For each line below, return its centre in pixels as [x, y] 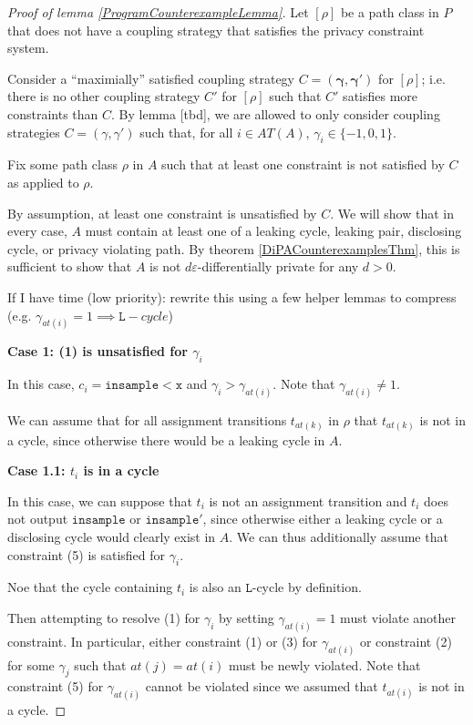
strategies [34, 132]
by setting [247, 617]
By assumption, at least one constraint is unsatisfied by [162, 213]
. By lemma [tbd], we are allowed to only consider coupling [276, 113]
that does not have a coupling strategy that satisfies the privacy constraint [216, 30]
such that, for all [186, 132]
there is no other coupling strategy [104, 96]
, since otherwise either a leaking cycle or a [323, 519]
